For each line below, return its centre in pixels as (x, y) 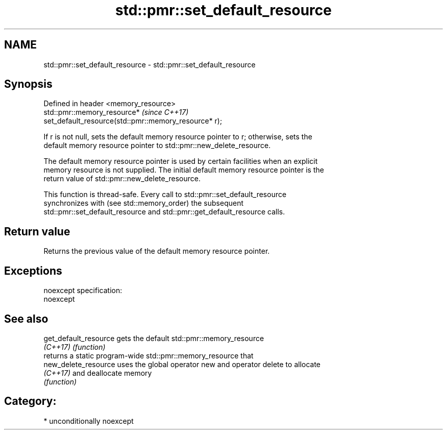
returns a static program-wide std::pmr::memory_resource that (148, 355)
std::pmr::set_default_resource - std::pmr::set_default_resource (150, 64)
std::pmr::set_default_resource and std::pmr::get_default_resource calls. (164, 212)
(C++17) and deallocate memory (98, 373)
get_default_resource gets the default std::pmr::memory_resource (154, 338)
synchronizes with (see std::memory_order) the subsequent (143, 203)
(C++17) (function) (74, 347)
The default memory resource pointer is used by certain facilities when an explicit (181, 161)
